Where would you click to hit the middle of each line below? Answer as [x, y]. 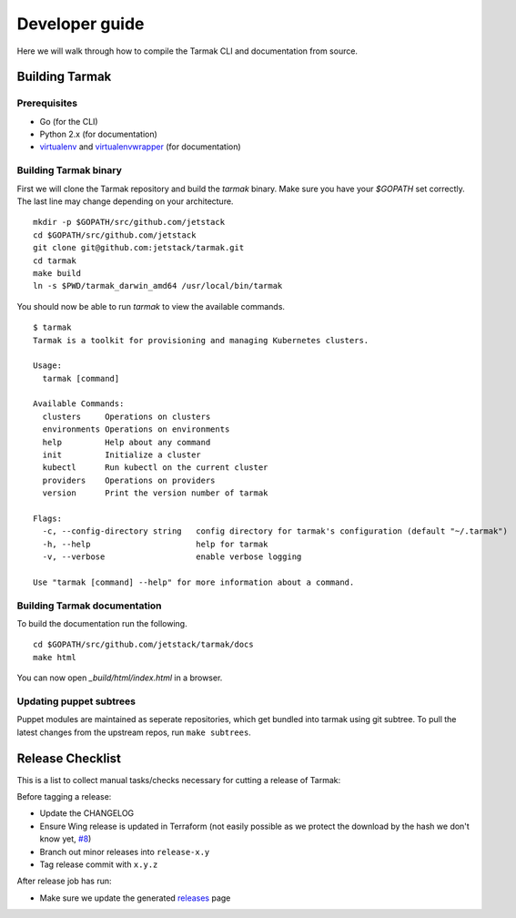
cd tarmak [55, 260]
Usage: [48, 366]
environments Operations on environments [136, 429]
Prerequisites [47, 103]
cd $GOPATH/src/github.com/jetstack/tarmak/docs [143, 645]
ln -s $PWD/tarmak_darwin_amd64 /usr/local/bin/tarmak [158, 286]
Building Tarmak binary [70, 170]
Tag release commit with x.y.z [99, 864]
